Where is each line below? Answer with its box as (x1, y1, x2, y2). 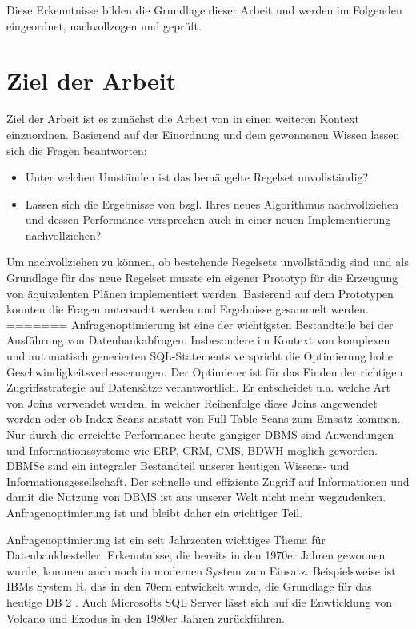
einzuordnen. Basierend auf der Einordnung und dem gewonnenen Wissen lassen (6, 125, 400, 142)
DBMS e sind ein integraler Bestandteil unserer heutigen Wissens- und (6, 457, 350, 474)
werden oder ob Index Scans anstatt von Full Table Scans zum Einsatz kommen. (6, 410, 401, 427)
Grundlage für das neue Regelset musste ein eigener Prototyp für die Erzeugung (6, 269, 398, 286)
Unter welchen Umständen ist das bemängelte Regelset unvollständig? (25, 169, 369, 185)
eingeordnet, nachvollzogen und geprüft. (6, 17, 202, 34)
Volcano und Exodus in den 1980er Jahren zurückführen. (6, 609, 285, 626)
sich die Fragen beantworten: (6, 141, 147, 158)
